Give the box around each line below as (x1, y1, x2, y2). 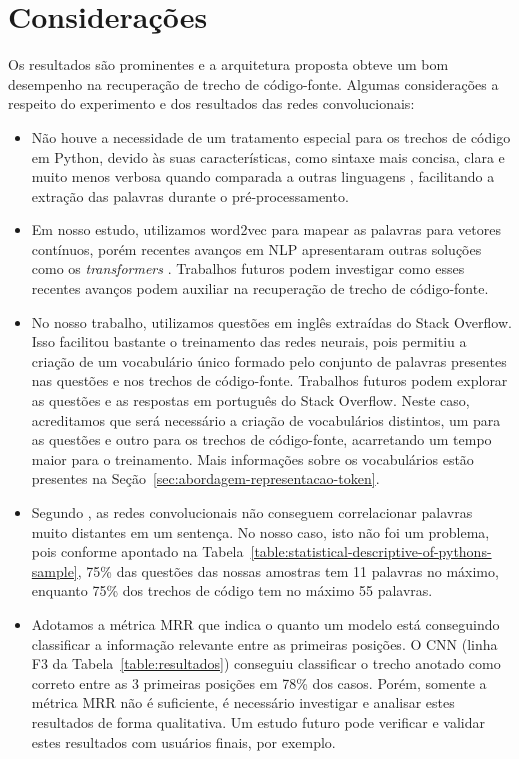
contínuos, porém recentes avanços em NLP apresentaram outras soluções (31, 238, 482, 259)
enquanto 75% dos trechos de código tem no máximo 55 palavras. (31, 580, 433, 601)
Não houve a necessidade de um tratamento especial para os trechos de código (31, 126, 511, 147)
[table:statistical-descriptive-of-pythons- (250, 541, 492, 562)
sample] (31, 560, 78, 581)
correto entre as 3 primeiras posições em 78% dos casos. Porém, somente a (31, 672, 487, 693)
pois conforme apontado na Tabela (31, 541, 244, 562)
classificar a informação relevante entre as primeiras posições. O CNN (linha (31, 633, 498, 654)
